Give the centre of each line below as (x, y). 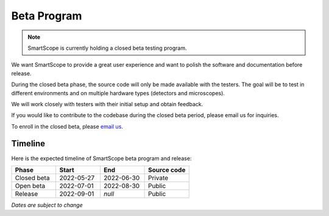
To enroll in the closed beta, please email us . (67, 126)
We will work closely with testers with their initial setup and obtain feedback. (107, 104)
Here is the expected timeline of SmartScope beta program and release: (101, 158)
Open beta (30, 186)
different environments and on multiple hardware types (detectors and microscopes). (118, 93)
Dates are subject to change (47, 205)
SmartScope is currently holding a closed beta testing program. (107, 48)
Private (158, 178)
